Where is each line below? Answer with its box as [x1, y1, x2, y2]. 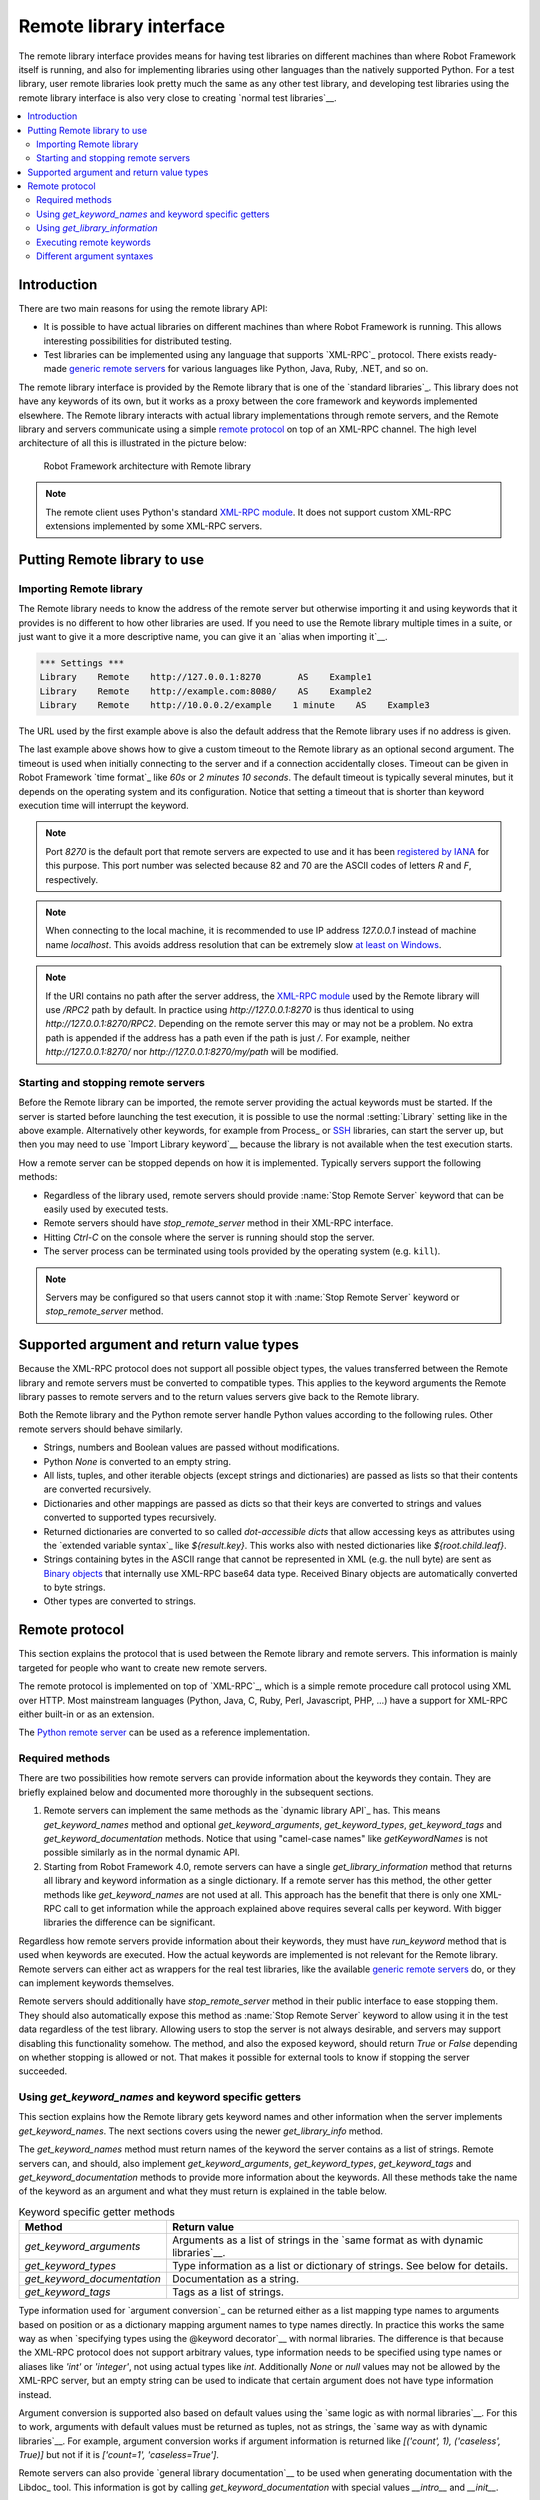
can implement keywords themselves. [18, 1976, 175, 1989]
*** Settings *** [39, 657, 125, 669]
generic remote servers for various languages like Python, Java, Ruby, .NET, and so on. [68, 363, 429, 375]
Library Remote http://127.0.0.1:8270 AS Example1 [39, 671, 372, 683]
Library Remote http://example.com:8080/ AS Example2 [39, 685, 372, 697]
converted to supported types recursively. [43, 1511, 217, 1524]
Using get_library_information [36, 222, 159, 234]
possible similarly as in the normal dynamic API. [43, 1846, 240, 1859]
